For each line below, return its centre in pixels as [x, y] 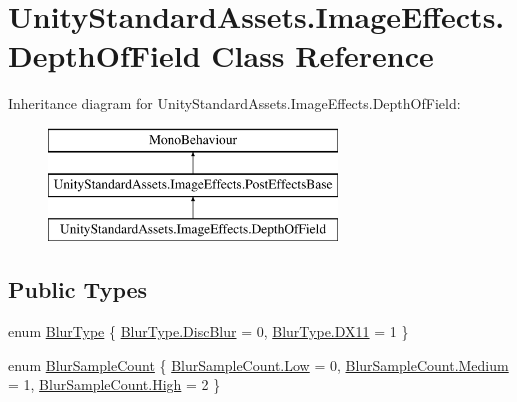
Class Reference [322, 55]
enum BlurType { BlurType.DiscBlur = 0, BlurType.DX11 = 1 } [208, 331]
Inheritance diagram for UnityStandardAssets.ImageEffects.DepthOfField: [234, 103]
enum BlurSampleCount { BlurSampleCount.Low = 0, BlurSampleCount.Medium [258, 364]
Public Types [78, 289]
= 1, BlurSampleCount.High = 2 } [114, 384]
